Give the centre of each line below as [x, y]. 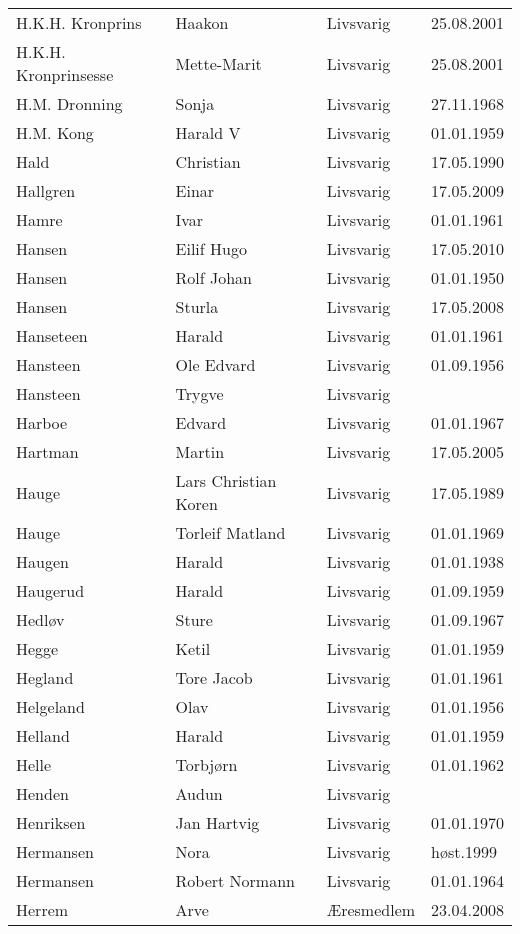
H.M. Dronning [69, 103]
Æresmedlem [371, 909]
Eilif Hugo [211, 248]
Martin [200, 451]
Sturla [197, 306]
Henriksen [51, 822]
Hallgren [46, 190]
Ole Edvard [215, 364]
